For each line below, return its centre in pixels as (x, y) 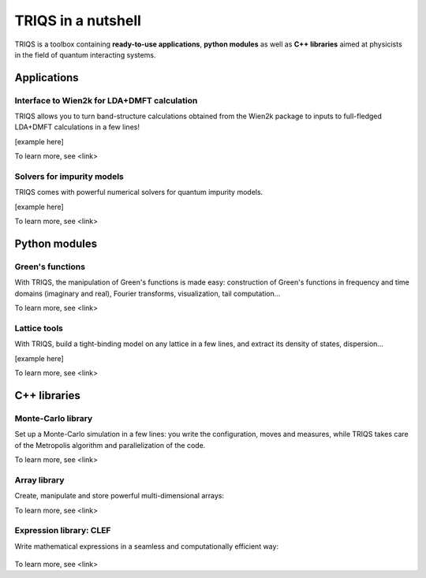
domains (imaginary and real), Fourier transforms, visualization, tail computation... (148, 293)
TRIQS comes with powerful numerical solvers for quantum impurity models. (139, 192)
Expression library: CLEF (63, 531)
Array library (39, 479)
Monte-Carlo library (54, 418)
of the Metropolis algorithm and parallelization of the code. (110, 445)
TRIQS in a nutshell (78, 21)
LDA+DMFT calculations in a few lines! (77, 127)
